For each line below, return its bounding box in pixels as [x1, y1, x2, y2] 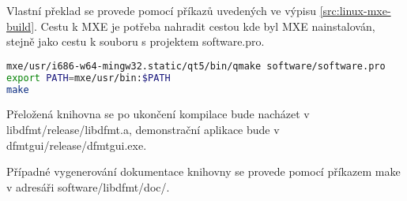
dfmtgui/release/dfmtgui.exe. [6, 136, 147, 153]
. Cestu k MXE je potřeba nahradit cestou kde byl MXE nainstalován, [34, 17, 375, 34]
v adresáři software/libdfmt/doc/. [6, 178, 170, 195]
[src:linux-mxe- [319, 2, 391, 18]
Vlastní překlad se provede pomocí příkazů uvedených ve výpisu [6, 2, 316, 18]
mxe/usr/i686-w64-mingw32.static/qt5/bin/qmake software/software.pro [6, 60, 386, 72]
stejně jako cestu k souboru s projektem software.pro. [6, 33, 265, 50]
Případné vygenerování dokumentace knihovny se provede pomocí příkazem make [6, 163, 401, 180]
